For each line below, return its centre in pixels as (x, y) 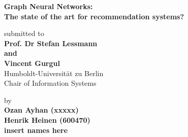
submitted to (24, 33)
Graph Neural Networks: (49, 6)
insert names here (36, 130)
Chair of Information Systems (50, 83)
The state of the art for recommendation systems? (94, 16)
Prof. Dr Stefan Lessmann (51, 43)
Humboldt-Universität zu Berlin (54, 73)
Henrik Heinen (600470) (47, 119)
